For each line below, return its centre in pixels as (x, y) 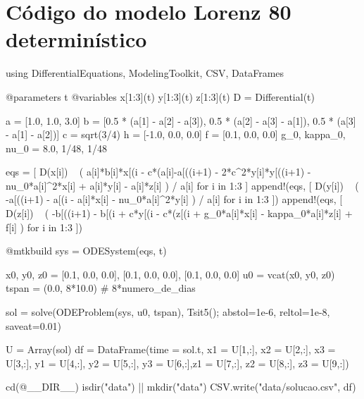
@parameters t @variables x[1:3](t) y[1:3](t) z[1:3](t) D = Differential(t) (160, 96)
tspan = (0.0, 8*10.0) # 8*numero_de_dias (101, 288)
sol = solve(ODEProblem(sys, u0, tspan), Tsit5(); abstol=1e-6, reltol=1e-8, (168, 312)
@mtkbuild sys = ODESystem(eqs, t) (86, 251)
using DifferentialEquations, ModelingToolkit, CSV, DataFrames (145, 73)
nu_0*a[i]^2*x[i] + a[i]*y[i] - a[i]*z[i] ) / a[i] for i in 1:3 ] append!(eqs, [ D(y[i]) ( (182, 185)
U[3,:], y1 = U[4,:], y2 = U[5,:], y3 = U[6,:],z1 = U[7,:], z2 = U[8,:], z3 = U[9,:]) (177, 363)
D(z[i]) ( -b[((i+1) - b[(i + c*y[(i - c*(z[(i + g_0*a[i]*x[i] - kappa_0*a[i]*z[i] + (179, 213)
